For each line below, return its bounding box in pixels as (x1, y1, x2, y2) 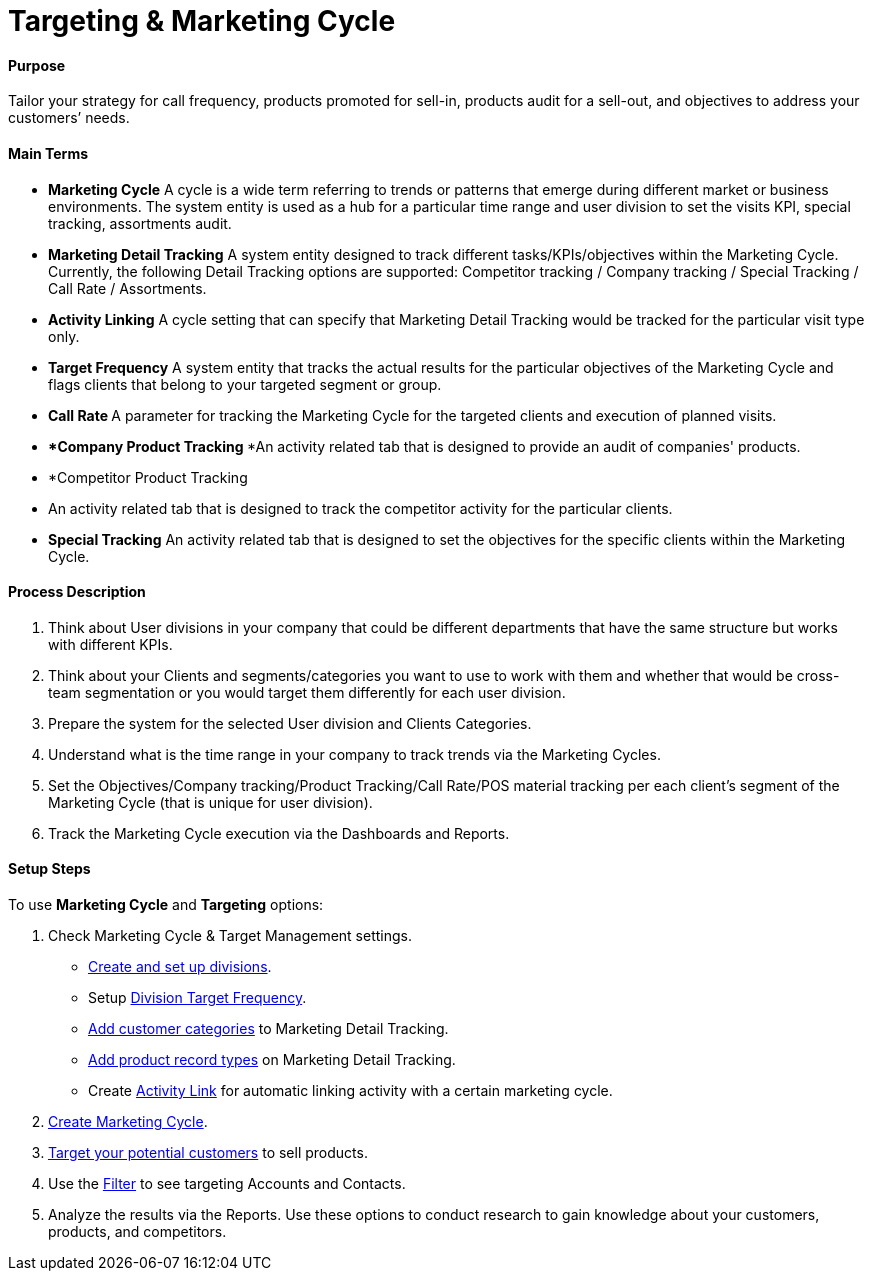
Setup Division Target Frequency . (88, 989, 307, 1007)
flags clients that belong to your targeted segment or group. (48, 375, 442, 393)
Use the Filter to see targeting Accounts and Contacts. (48, 1175, 406, 1193)
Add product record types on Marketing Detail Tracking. (88, 1051, 456, 1069)
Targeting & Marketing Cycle (8, 4, 396, 38)
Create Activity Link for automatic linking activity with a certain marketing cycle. (88, 1082, 613, 1100)
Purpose (8, 56, 66, 74)
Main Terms (8, 144, 89, 162)
